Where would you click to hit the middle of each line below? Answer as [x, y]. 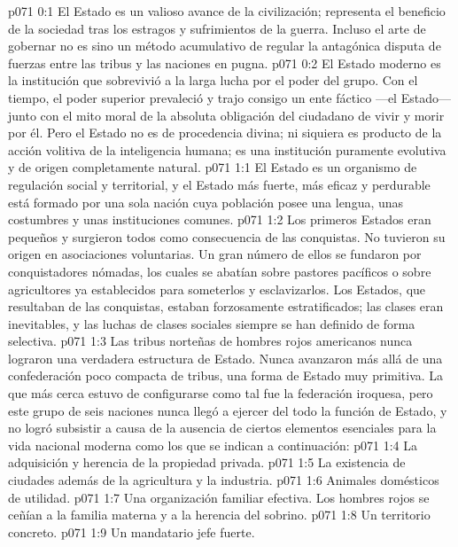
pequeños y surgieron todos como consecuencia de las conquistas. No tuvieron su [227, 236]
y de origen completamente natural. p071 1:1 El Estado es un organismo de [213, 167]
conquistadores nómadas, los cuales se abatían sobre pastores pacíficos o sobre [220, 271]
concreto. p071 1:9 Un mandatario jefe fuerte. [132, 531]
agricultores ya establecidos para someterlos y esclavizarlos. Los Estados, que [217, 289]
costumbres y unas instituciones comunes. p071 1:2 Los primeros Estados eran [220, 219]
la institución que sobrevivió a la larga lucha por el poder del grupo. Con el [213, 80]
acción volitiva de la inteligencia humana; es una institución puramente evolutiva [227, 149]
